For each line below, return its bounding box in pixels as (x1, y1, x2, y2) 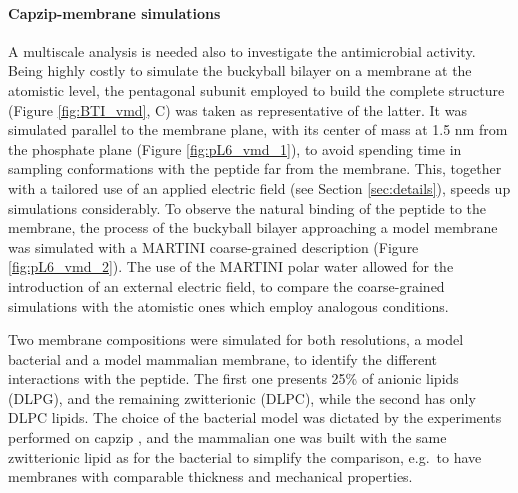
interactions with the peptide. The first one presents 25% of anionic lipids (8, 368, 459, 389)
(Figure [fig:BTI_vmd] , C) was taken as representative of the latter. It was (8, 99, 467, 120)
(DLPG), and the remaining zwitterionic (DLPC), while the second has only (8, 387, 476, 408)
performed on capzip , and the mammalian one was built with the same (8, 427, 447, 448)
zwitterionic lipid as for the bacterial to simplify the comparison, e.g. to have (8, 446, 482, 467)
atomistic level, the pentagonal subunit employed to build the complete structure (8, 79, 505, 100)
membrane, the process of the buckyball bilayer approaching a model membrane (8, 217, 498, 238)
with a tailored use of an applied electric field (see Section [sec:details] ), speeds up (8, 177, 511, 198)
